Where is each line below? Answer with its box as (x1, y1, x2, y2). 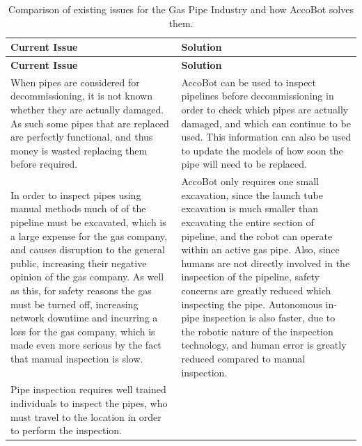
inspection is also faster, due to (203, 310, 336, 325)
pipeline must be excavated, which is (10, 215, 166, 230)
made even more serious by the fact (10, 337, 162, 352)
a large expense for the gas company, (10, 228, 167, 243)
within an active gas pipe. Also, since (181, 242, 340, 257)
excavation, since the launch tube (181, 187, 323, 202)
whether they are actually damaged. (10, 102, 164, 117)
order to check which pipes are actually (181, 102, 349, 117)
